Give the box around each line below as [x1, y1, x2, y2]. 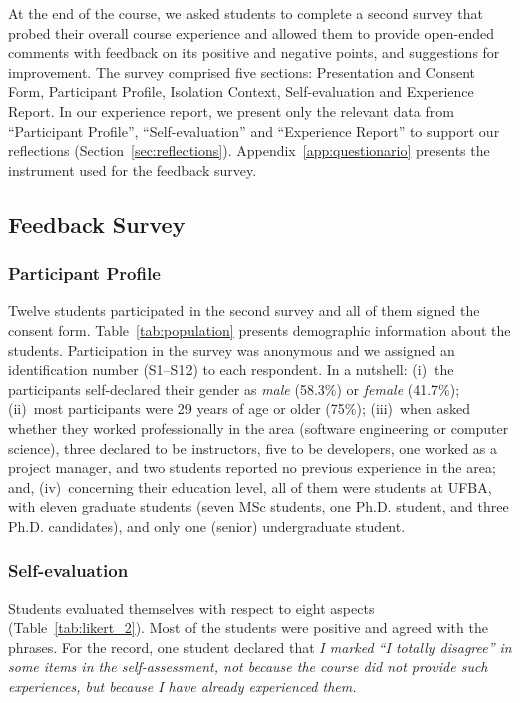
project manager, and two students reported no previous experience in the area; [8, 457, 496, 478]
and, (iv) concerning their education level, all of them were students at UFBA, [8, 476, 492, 497]
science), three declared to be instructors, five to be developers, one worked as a [8, 437, 498, 458]
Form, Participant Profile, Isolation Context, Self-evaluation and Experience [8, 81, 474, 102]
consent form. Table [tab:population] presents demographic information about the [8, 319, 511, 340]
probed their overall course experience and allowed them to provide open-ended [8, 22, 495, 43]
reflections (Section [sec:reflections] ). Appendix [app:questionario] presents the [8, 140, 490, 161]
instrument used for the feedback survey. [8, 159, 257, 180]
